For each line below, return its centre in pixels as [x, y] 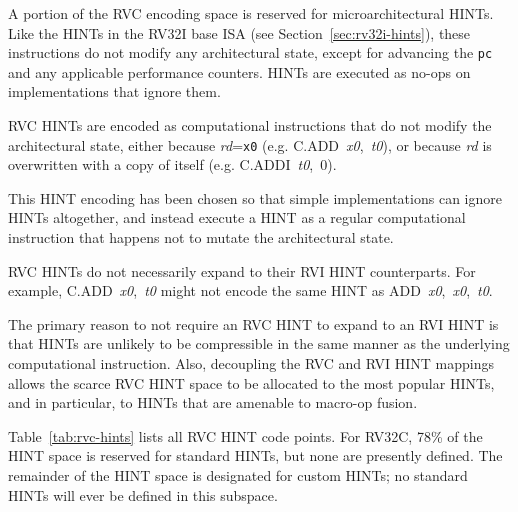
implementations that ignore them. [114, 91]
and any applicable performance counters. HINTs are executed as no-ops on [239, 71]
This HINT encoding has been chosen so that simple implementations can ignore [255, 197]
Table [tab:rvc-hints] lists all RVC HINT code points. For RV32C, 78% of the [245, 435]
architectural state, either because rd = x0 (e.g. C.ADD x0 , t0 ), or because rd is [250, 144]
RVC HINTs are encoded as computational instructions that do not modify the [250, 125]
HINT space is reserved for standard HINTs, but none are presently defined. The [255, 455]
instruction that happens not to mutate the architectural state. [201, 237]
